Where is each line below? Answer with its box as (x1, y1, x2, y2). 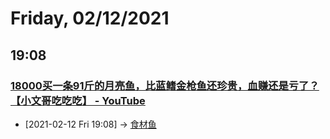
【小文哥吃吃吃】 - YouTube (10, 93, 146, 107)
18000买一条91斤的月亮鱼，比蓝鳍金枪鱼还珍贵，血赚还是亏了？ (10, 78, 320, 92)
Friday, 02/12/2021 (10, 7, 170, 30)
